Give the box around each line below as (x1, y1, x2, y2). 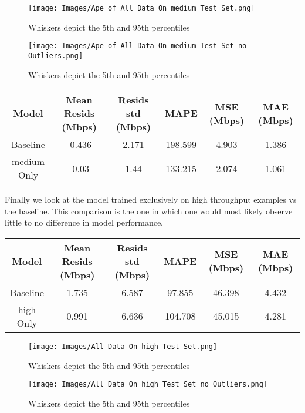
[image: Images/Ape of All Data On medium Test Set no (28, 42, 247, 51)
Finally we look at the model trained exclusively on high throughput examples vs (5, 193, 297, 206)
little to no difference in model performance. (5, 216, 164, 229)
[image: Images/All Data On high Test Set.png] (28, 342, 218, 351)
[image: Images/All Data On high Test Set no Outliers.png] (28, 380, 268, 389)
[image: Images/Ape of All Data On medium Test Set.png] (28, 4, 255, 12)
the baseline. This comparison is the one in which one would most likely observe (5, 204, 293, 217)
